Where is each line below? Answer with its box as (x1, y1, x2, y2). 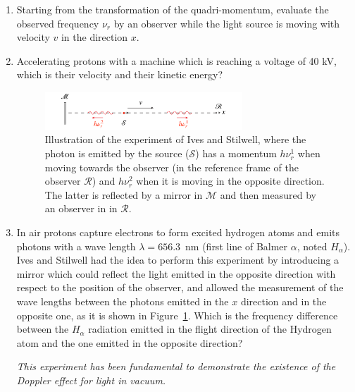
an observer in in (44, 201, 118, 216)
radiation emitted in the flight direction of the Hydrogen (88, 321, 332, 336)
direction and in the (240, 293, 327, 308)
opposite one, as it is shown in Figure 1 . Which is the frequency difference (16, 307, 338, 322)
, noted (297, 238, 328, 253)
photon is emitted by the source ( (44, 146, 189, 161)
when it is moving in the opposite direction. (136, 173, 325, 188)
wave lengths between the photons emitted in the (16, 293, 229, 308)
